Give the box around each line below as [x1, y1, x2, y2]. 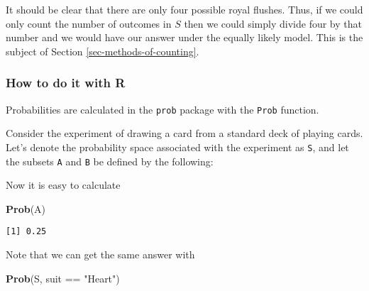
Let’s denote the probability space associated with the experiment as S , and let [6, 139, 349, 154]
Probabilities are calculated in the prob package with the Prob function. [6, 101, 319, 116]
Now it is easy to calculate [6, 177, 121, 192]
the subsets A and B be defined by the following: [6, 153, 214, 168]
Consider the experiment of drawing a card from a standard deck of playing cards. [6, 126, 363, 141]
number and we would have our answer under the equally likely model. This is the [6, 30, 363, 45]
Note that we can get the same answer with [6, 247, 195, 261]
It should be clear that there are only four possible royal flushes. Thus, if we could [6, 2, 363, 16]
